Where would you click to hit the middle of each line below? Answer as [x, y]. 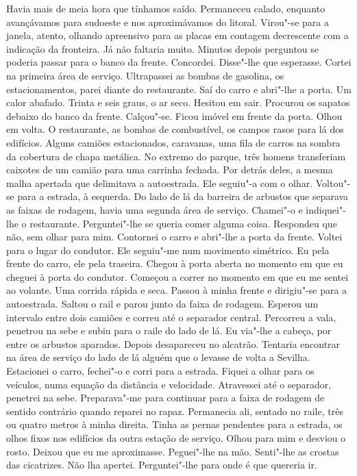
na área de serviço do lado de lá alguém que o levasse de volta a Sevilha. [158, 357]
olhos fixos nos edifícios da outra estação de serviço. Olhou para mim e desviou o [176, 438]
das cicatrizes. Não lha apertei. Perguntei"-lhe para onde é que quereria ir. [162, 465]
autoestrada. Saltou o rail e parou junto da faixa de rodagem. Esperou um [162, 304]
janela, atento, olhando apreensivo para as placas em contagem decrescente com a [177, 35]
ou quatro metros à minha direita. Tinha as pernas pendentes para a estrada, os [174, 424]
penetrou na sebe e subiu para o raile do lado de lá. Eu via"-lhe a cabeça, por [169, 330]
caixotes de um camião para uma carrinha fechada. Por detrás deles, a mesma [170, 170]
